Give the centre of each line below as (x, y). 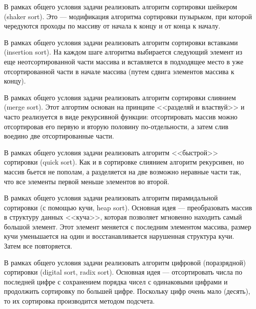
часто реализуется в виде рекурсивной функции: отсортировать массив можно (121, 116)
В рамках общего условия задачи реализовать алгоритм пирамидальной (111, 198)
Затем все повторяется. (38, 246)
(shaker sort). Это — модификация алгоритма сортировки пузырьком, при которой (128, 16)
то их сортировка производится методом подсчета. (80, 301)
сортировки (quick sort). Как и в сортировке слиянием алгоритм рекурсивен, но (124, 162)
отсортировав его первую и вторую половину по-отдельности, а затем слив (116, 126)
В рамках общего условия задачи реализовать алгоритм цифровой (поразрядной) (125, 262)
